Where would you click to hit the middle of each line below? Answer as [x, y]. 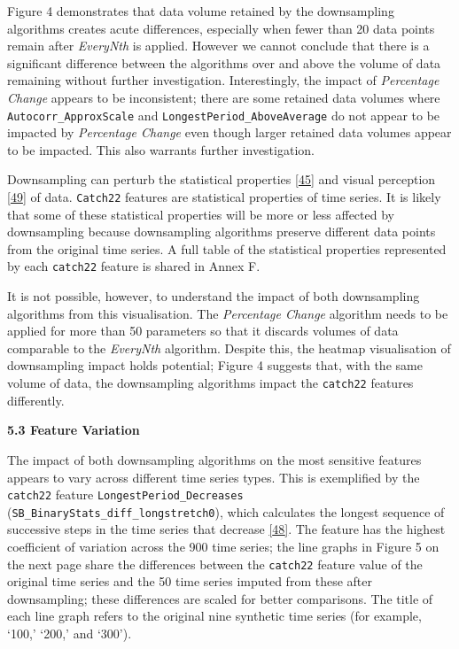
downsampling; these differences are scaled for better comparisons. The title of [220, 598]
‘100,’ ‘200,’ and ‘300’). [70, 634]
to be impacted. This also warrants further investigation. [161, 149]
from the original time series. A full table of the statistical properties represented [227, 248]
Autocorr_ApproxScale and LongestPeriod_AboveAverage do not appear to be [224, 115]
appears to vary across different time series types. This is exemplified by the [214, 477]
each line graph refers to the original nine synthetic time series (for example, [214, 616]
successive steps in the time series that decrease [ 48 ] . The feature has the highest [226, 529]
